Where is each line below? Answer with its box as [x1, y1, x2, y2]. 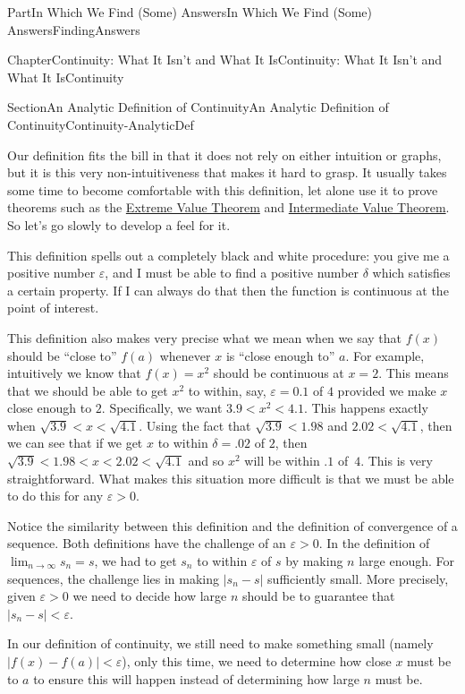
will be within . [244, 451, 328, 470]
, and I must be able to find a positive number [105, 263, 359, 282]
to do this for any [7, 486, 104, 505]
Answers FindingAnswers [7, 20, 140, 39]
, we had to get [94, 552, 177, 570]
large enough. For [359, 552, 455, 570]
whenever [159, 346, 211, 364]
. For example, [345, 346, 425, 364]
